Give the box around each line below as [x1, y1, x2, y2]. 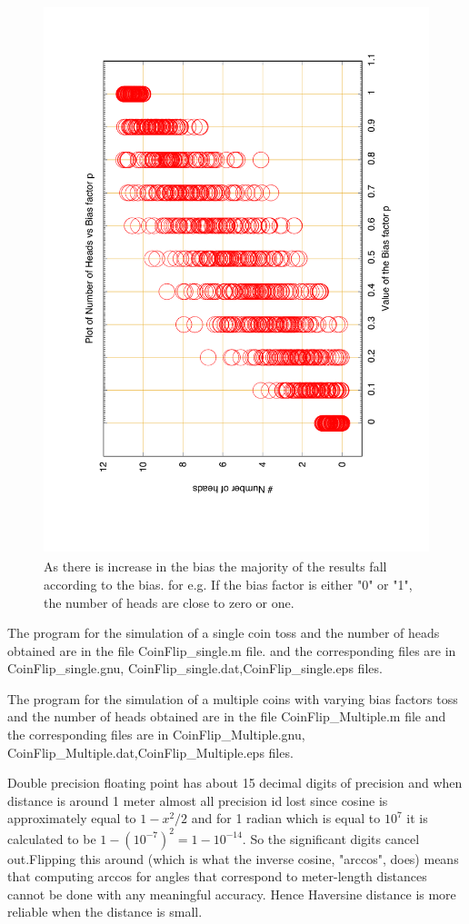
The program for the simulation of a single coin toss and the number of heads [7, 623, 440, 642]
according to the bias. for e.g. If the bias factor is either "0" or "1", [44, 574, 413, 593]
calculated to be [7, 829, 96, 848]
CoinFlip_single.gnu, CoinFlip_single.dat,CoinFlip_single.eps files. [7, 659, 383, 678]
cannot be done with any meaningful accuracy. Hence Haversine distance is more [7, 884, 456, 903]
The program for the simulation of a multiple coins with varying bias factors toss [7, 689, 458, 708]
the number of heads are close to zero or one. [44, 592, 294, 611]
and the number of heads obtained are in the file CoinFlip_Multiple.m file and [7, 707, 446, 726]
